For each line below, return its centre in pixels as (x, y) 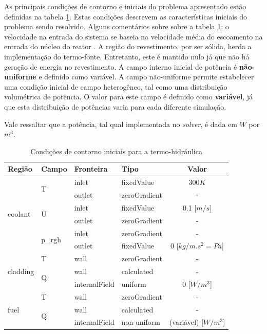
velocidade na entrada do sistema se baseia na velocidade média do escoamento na (133, 36)
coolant (19, 214)
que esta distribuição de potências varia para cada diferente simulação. (115, 106)
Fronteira (91, 169)
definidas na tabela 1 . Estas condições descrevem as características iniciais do (126, 16)
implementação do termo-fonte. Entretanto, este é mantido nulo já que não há (127, 56)
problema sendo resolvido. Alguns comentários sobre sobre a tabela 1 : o (117, 26)
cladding (21, 271)
